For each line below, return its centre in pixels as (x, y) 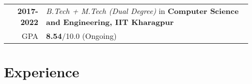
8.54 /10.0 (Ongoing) (81, 36)
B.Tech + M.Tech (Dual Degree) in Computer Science (142, 11)
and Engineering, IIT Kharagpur (110, 22)
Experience (42, 72)
